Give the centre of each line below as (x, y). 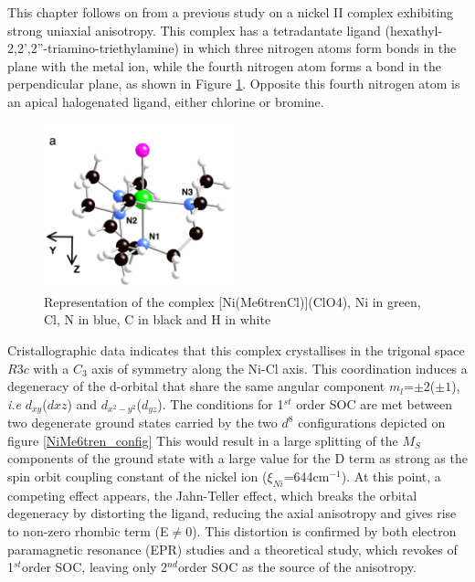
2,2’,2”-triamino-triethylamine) (93, 48)
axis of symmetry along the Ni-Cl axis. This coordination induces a (280, 368)
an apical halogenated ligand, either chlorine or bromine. (166, 101)
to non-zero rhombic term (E (88, 531)
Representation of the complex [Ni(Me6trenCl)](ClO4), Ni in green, (232, 301)
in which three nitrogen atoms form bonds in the (320, 48)
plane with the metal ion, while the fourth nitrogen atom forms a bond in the (225, 65)
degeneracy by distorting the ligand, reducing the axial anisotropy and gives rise (232, 513)
